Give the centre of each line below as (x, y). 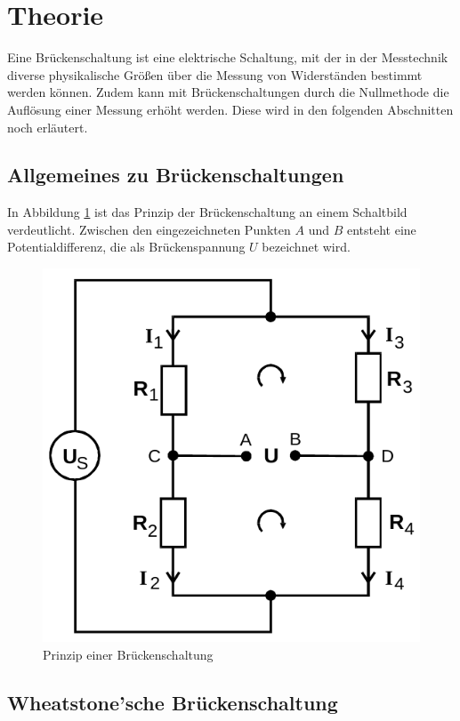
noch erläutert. (48, 127)
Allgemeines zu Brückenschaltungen (176, 175)
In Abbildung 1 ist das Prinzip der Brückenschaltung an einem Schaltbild (207, 212)
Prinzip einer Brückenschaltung (128, 654)
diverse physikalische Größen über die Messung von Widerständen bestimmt (215, 74)
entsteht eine (381, 229)
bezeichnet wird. (306, 247)
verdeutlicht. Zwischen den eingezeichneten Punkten (149, 229)
